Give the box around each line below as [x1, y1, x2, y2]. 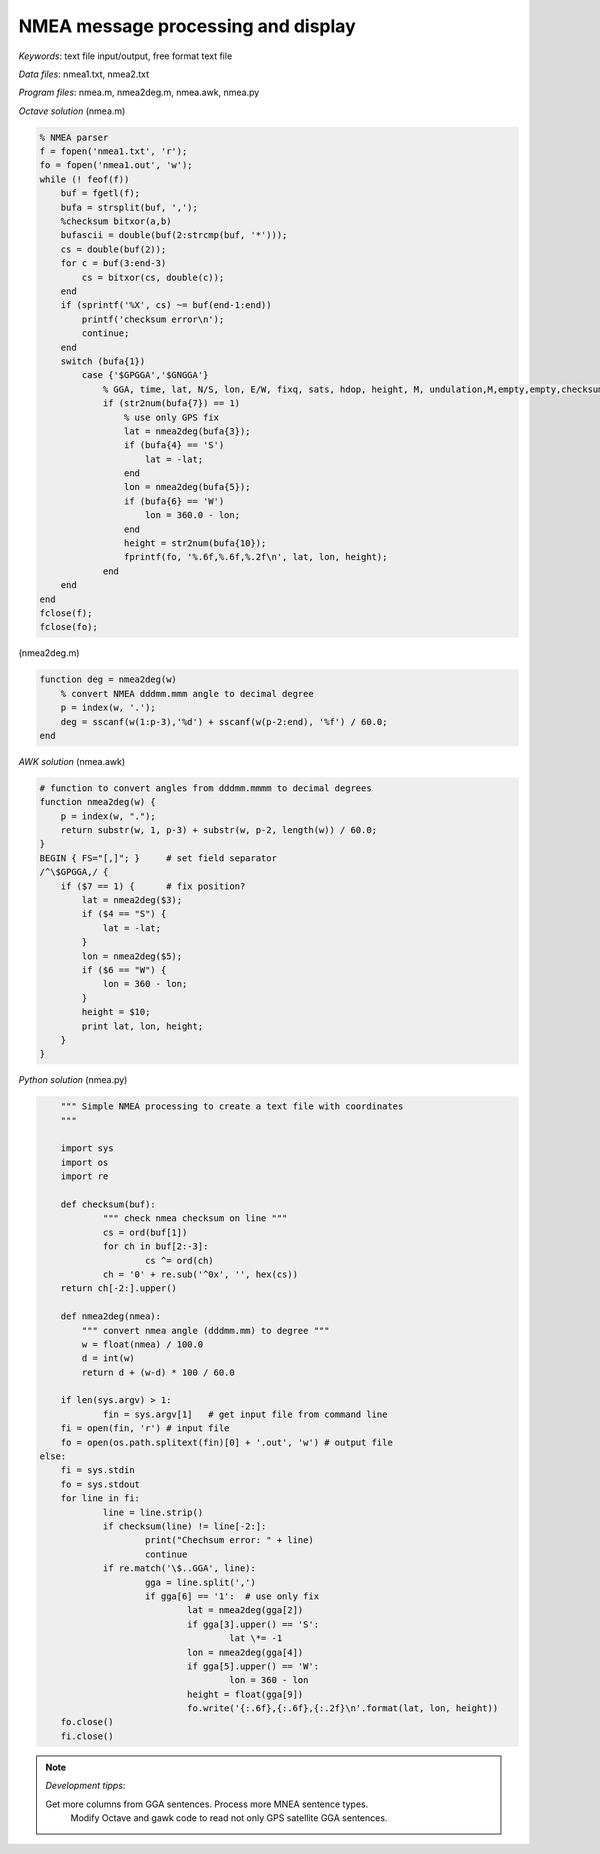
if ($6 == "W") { [81, 964, 167, 975]
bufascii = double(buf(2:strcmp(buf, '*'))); [60, 230, 288, 241]
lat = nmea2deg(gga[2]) [186, 1605, 304, 1616]
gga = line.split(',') [145, 1576, 257, 1588]
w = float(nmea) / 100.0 [81, 1338, 204, 1350]
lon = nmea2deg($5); [81, 950, 183, 962]
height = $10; [81, 1006, 151, 1018]
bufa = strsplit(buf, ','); [60, 201, 199, 213]
